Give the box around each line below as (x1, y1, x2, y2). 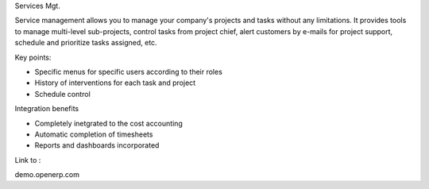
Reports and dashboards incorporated (34, 141, 160, 150)
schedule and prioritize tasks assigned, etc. (14, 38, 158, 48)
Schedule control (34, 89, 91, 98)
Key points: (14, 52, 52, 62)
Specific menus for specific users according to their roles (34, 67, 222, 76)
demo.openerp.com (14, 170, 79, 179)
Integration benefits (14, 104, 79, 114)
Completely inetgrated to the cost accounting (34, 118, 183, 128)
